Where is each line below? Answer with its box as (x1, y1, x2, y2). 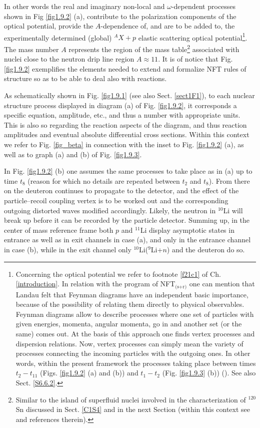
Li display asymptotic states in (140, 224, 234, 235)
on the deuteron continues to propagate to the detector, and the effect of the (4, 185, 239, 196)
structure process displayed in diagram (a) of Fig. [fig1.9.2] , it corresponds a (4, 100, 237, 110)
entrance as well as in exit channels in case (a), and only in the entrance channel (4, 234, 251, 245)
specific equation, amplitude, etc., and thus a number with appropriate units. (4, 110, 240, 120)
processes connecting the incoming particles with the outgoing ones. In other (15, 348, 250, 358)
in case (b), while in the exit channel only (4, 244, 131, 254)
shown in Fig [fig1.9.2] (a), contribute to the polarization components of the (4, 11, 236, 21)
